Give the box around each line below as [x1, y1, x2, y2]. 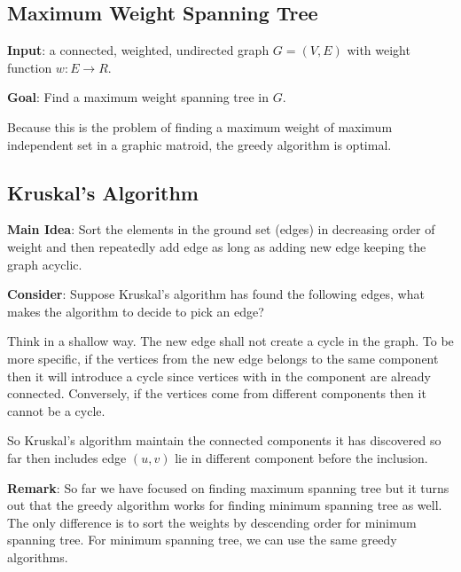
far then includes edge [7, 448, 127, 466]
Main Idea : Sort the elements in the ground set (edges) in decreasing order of [7, 220, 435, 239]
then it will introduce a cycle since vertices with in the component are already [7, 366, 431, 385]
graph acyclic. [7, 255, 82, 273]
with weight [347, 41, 410, 59]
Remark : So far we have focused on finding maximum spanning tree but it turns [7, 478, 449, 497]
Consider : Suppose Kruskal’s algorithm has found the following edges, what [7, 285, 425, 303]
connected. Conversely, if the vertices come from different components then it [7, 384, 426, 403]
